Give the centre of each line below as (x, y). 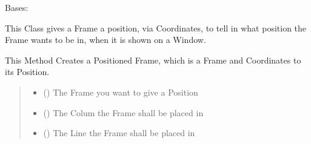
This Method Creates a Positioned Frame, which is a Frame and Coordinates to (153, 60)
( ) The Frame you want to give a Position (121, 92)
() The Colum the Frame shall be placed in (123, 112)
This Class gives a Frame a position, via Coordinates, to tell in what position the (156, 28)
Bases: (17, 7)
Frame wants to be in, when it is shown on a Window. (105, 40)
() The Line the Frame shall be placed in (119, 133)
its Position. (27, 72)
